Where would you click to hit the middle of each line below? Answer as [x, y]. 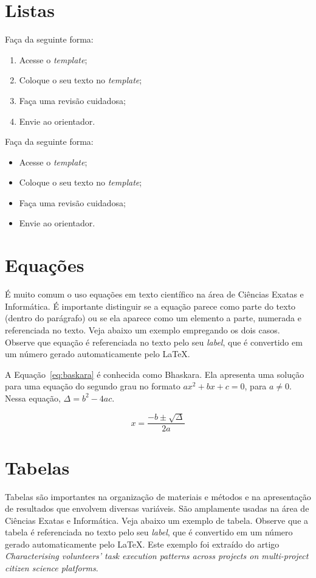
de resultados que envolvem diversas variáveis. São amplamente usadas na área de [157, 508]
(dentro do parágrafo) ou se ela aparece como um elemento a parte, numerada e [153, 318]
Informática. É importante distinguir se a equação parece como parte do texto [150, 306]
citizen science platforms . [52, 568]
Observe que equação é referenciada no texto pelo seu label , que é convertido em [154, 342]
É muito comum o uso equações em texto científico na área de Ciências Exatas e [154, 294]
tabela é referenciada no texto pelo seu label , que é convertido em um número [149, 532]
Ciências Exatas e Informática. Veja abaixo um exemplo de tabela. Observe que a [157, 520]
